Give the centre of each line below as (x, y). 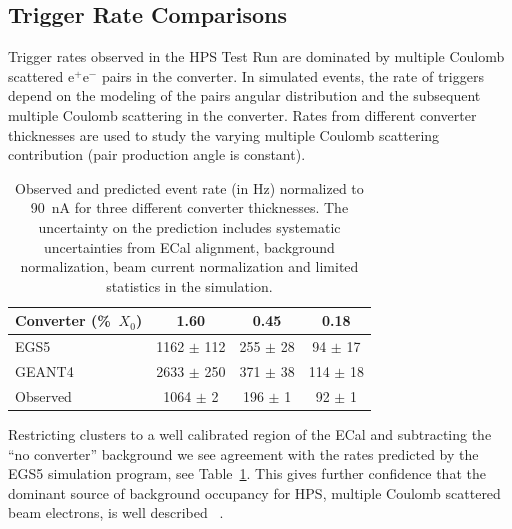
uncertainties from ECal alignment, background (189, 246)
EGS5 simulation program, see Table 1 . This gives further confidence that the (247, 473)
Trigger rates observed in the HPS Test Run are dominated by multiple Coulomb (256, 56)
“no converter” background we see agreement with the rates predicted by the (243, 453)
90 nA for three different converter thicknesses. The (189, 207)
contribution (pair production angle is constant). (157, 154)
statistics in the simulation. (189, 285)
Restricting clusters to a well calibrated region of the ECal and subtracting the (250, 433)
